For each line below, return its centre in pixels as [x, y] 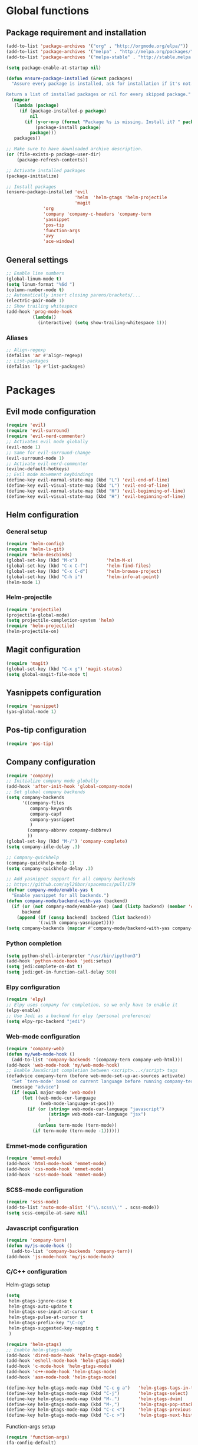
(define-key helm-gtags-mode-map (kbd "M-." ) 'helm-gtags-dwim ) [95, 1399]
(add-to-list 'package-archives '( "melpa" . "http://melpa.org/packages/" [100, 51]
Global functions [48, 11]
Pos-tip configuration [47, 730]
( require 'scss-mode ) [33, 1202]
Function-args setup [31, 1427]
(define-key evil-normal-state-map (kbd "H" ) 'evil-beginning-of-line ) [96, 491]
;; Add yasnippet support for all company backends [71, 879]
